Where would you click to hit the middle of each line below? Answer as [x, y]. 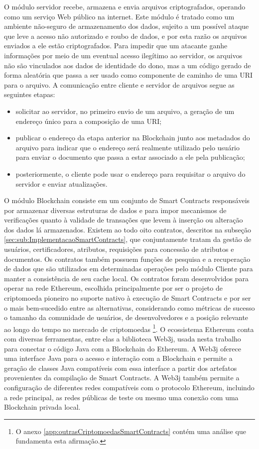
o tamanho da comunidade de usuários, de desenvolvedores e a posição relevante [126, 317]
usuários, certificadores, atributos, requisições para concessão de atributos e [119, 249]
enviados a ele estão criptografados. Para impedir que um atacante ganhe [116, 46]
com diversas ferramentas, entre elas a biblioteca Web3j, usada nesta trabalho [123, 339]
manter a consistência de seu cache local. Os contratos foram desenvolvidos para [127, 278]
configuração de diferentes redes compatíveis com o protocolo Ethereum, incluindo [129, 388]
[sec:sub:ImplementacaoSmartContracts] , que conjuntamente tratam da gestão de [128, 239]
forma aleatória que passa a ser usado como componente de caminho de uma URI [129, 75]
